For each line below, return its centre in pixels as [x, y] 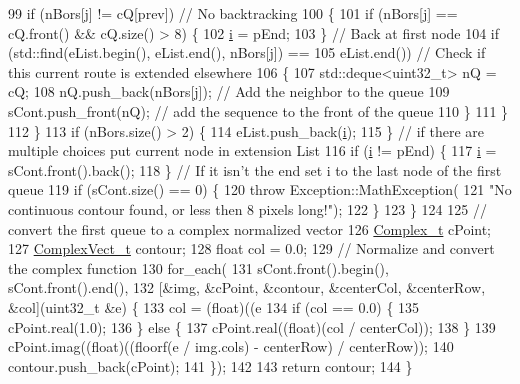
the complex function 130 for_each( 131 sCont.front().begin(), [198, 267]
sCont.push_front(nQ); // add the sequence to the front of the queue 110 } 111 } [258, 110]
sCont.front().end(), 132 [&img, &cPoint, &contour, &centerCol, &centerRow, [247, 287]
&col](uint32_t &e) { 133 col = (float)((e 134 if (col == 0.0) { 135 [214, 306]
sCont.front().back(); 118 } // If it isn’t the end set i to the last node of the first [255, 169]
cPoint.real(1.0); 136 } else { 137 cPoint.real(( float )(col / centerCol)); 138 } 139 [252, 326]
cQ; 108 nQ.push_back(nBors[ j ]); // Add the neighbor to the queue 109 [229, 91]
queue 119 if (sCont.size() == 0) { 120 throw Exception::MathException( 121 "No [260, 189]
